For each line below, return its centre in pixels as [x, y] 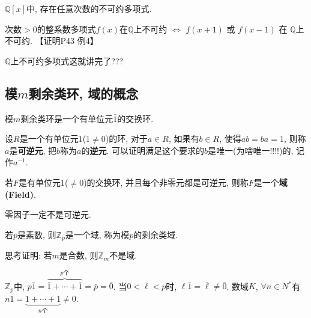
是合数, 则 [79, 255]
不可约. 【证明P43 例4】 [52, 41]
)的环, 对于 [126, 139]
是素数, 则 [37, 234]
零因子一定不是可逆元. [48, 214]
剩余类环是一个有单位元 [67, 118]
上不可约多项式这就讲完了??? [67, 60]
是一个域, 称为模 [97, 234]
